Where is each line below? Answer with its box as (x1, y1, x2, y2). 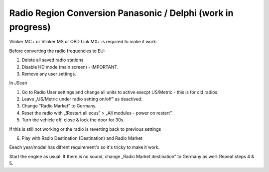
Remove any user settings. (21, 71, 77, 77)
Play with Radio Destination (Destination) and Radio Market (21, 135, 143, 141)
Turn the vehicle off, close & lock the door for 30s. (21, 117, 125, 123)
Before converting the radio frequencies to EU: (9, 48, 105, 54)
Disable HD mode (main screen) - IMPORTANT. (21, 64, 119, 70)
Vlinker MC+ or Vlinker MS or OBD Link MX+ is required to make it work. (9, 39, 157, 45)
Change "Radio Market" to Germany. (21, 103, 97, 109)
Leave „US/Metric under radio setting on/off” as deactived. (21, 96, 143, 102)
